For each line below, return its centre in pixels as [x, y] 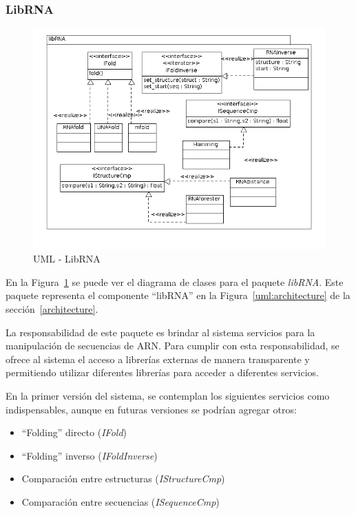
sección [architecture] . [52, 309]
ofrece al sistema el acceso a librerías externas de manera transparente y [158, 359]
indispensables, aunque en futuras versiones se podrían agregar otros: [151, 409]
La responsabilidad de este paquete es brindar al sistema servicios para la [160, 332]
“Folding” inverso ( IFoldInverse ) [90, 455]
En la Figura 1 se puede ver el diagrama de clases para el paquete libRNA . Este [175, 281]
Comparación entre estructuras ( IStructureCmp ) [123, 479]
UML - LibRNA [67, 259]
